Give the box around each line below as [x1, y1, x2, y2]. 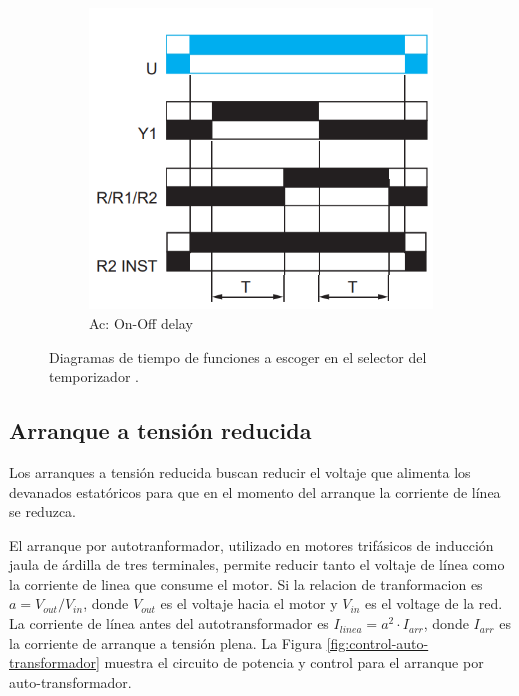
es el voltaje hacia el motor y [160, 593, 338, 614]
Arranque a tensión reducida [9, 415, 312, 446]
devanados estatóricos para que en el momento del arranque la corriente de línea [9, 481, 501, 502]
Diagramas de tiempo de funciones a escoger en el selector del [49, 346, 427, 367]
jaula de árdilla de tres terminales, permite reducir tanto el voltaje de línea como [9, 554, 505, 575]
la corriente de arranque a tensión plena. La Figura [9, 632, 322, 653]
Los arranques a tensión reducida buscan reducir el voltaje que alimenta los [9, 461, 471, 482]
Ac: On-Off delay [89, 312, 193, 333]
